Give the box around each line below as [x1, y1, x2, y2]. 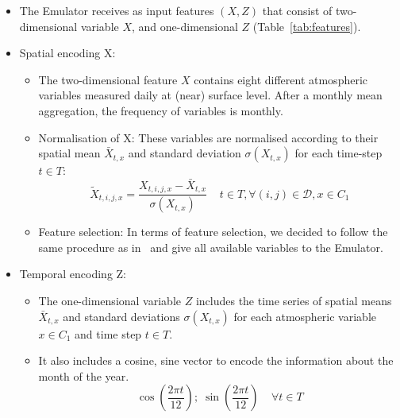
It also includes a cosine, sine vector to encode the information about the [38, 352, 394, 369]
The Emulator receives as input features [19, 2, 214, 18]
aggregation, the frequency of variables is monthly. [38, 102, 283, 118]
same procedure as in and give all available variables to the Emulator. [38, 238, 383, 255]
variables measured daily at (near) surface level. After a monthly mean [38, 87, 383, 103]
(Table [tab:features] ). [252, 17, 361, 34]
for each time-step [294, 145, 383, 161]
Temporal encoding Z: [19, 265, 127, 282]
